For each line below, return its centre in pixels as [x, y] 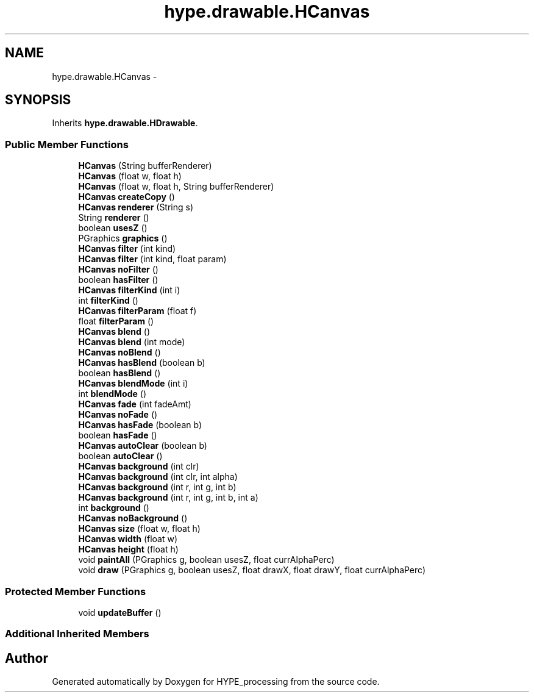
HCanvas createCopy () [126, 197]
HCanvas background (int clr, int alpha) [158, 477]
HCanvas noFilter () [118, 270]
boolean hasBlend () [119, 373]
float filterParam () [116, 321]
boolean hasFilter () [118, 280]
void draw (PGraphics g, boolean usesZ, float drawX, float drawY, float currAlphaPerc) [252, 570]
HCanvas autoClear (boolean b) [143, 446]
